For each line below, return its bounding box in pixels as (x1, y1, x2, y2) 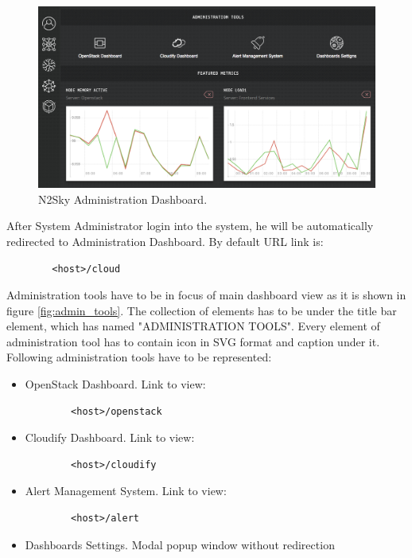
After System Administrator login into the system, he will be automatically (6, 217, 374, 234)
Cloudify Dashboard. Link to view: (25, 429, 195, 446)
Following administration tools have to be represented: (6, 349, 272, 365)
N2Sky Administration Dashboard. (38, 190, 208, 207)
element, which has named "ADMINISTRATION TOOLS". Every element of (6, 318, 380, 334)
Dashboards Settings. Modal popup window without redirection (25, 536, 335, 552)
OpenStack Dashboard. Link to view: (25, 376, 206, 392)
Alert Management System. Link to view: (25, 482, 227, 499)
